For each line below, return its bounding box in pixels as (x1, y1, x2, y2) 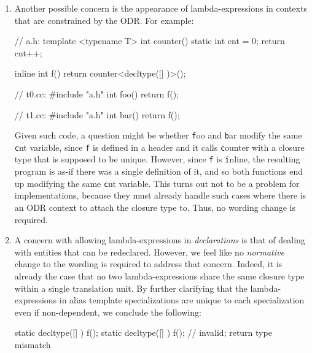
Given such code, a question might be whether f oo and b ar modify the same (14, 129, 302, 142)
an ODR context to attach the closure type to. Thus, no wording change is (14, 200, 296, 213)
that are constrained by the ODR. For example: (14, 13, 194, 26)
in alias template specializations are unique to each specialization (59, 294, 305, 306)
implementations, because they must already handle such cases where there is (14, 189, 306, 202)
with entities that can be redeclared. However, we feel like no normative (14, 245, 284, 258)
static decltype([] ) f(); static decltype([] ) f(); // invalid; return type (14, 326, 272, 339)
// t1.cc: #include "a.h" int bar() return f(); (14, 108, 180, 121)
